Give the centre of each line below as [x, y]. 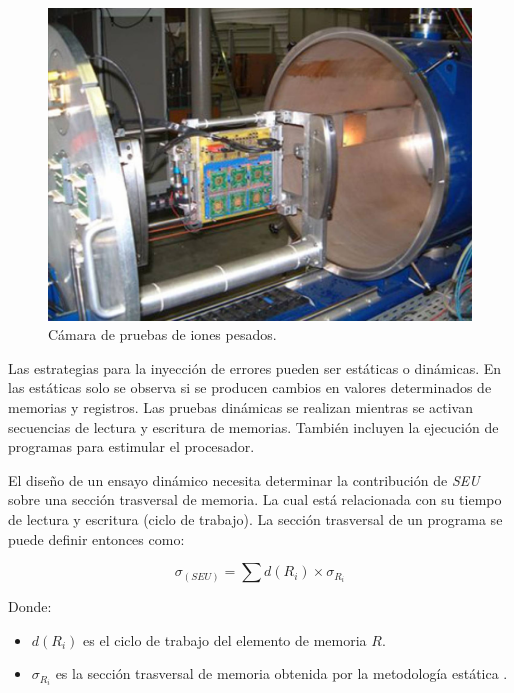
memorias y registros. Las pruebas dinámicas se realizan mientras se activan [240, 406]
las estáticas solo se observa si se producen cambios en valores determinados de [250, 387]
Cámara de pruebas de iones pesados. [162, 334]
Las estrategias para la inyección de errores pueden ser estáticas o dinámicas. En [255, 367]
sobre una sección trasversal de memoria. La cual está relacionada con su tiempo [255, 499]
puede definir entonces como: [96, 538]
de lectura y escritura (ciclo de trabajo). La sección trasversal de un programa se [255, 518]
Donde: [30, 606]
